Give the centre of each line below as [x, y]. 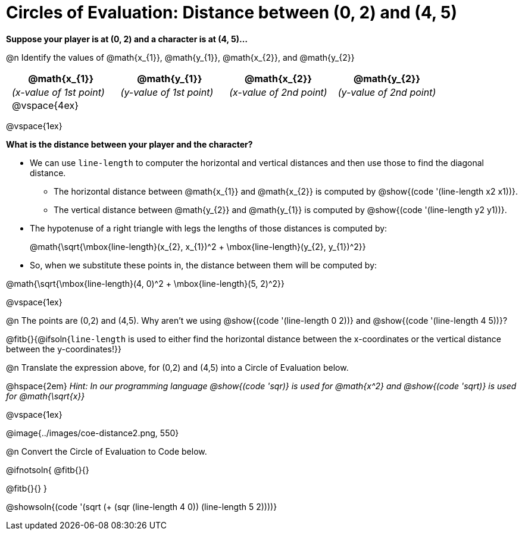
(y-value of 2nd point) [387, 92]
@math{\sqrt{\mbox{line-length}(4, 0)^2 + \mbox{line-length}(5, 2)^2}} [146, 283]
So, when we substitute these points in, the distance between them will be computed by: [204, 265]
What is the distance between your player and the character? [129, 144]
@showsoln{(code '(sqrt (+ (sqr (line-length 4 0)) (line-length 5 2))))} [142, 506]
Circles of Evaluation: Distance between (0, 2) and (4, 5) [232, 12]
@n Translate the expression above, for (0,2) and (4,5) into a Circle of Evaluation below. [177, 367]
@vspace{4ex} [45, 105]
